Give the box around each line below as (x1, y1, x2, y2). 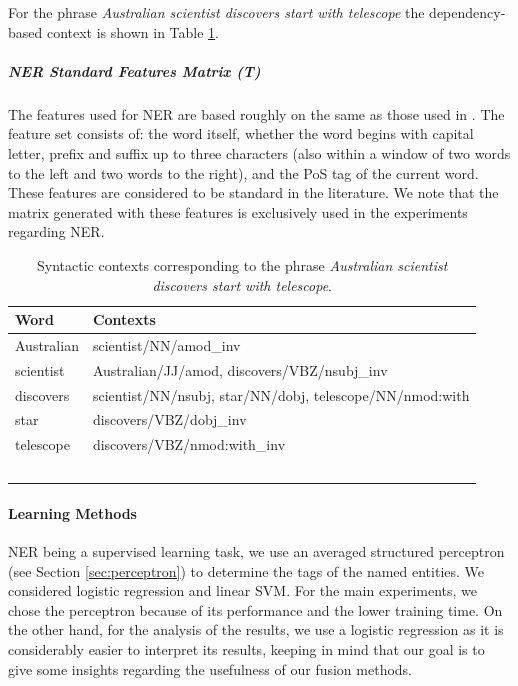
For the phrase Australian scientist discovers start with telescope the (8, 2, 425, 22)
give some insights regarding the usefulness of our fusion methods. (8, 658, 413, 679)
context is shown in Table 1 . (46, 21, 220, 42)
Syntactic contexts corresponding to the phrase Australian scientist (37, 254, 448, 275)
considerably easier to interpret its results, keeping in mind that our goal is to (8, 639, 485, 660)
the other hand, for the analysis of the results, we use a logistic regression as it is (8, 619, 504, 640)
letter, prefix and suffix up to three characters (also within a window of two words (8, 142, 511, 163)
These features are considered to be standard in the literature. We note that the (8, 182, 499, 203)
